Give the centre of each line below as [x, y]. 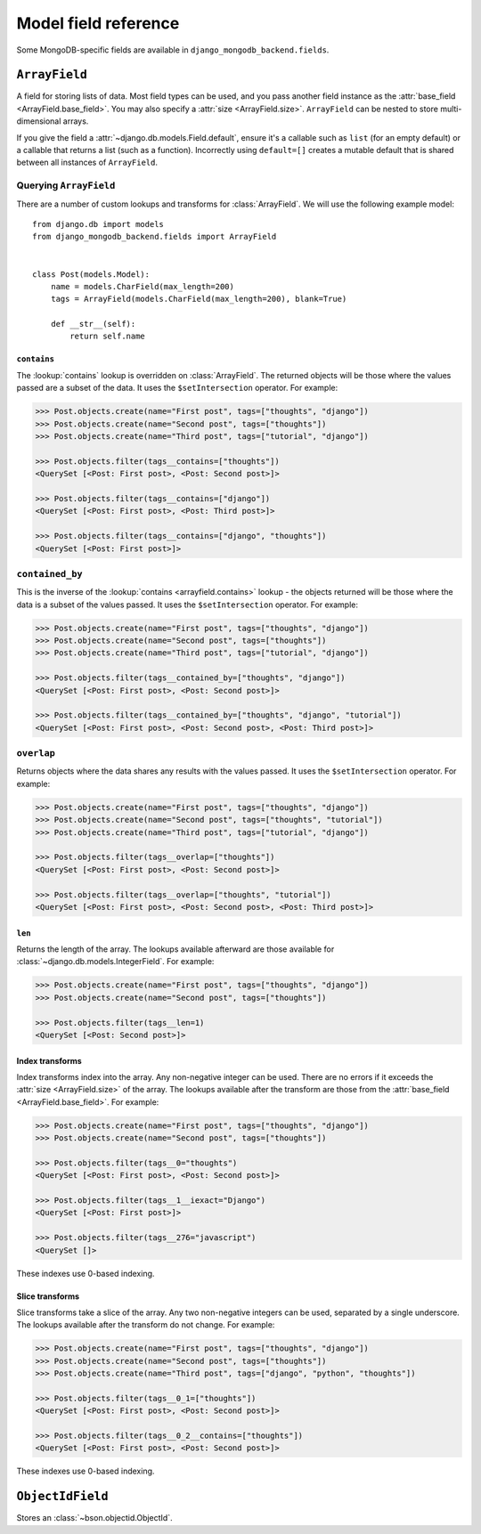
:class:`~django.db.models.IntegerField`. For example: [115, 962]
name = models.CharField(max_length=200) [143, 286]
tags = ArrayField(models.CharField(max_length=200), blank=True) [199, 299]
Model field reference [98, 23]
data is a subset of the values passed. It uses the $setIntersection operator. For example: [188, 605]
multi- [451, 109]
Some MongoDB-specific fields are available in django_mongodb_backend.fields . [173, 50]
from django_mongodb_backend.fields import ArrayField [155, 237]
